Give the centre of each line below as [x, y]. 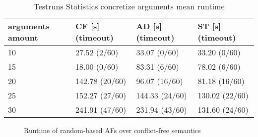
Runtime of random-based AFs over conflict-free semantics [112, 130]
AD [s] [149, 26]
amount [23, 37]
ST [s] [209, 26]
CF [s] [87, 26]
